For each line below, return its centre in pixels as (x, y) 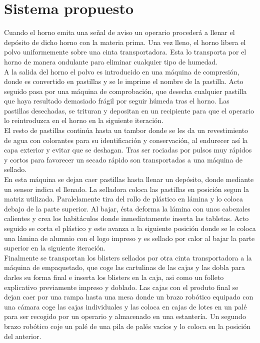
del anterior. (23, 336)
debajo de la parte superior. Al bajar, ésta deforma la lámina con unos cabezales (127, 208)
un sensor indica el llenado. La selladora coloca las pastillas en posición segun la (127, 189)
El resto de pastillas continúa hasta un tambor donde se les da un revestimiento (126, 130)
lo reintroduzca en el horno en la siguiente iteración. (84, 120)
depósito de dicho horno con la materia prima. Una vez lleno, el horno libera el (125, 42)
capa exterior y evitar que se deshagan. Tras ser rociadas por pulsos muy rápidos (128, 150)
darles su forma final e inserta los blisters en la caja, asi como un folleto (114, 277)
